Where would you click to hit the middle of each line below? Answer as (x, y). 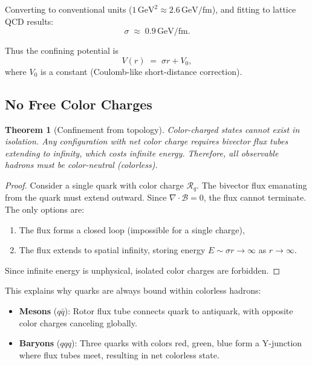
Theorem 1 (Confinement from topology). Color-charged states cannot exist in (152, 129)
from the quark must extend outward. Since (86, 197)
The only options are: (45, 209)
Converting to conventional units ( (69, 9)
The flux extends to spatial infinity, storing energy (112, 250)
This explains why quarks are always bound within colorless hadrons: (133, 290)
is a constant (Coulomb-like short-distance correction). (141, 71)
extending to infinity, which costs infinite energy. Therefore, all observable (142, 153)
